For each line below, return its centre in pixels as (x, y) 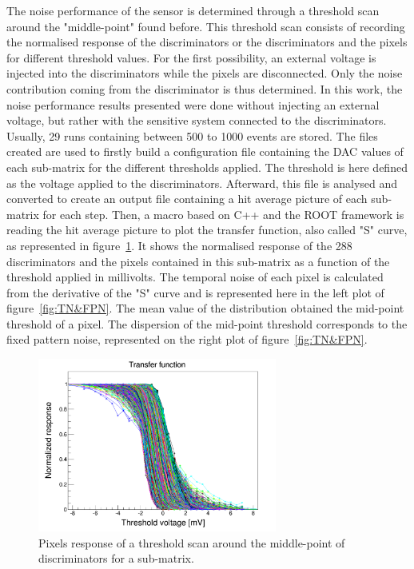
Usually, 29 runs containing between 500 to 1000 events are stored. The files (192, 135)
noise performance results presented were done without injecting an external (193, 104)
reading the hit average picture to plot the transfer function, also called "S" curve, (207, 230)
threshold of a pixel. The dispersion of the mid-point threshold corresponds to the (207, 323)
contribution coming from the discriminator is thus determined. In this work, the (205, 88)
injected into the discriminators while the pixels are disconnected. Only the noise (205, 73)
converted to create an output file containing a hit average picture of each (187, 199)
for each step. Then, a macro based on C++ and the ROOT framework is (223, 214)
